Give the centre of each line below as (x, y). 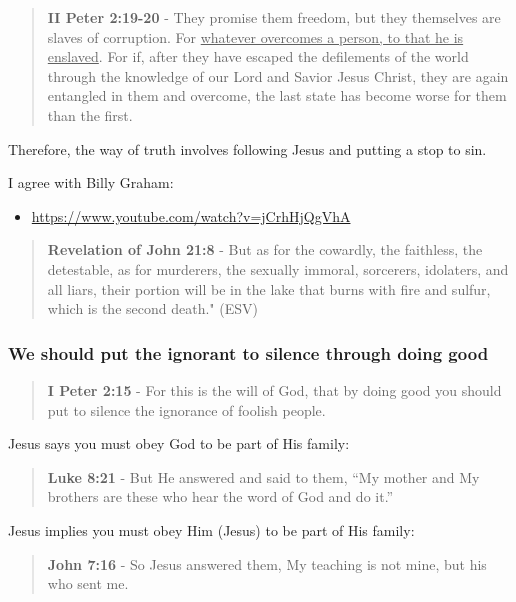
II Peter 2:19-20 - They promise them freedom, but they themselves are (274, 17)
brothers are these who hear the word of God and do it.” (220, 496)
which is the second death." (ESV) (152, 308)
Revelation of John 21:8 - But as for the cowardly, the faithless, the (265, 249)
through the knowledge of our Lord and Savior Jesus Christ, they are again (278, 75)
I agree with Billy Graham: (91, 182)
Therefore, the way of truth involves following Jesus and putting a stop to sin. (247, 148)
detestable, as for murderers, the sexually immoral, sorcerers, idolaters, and (278, 268)
